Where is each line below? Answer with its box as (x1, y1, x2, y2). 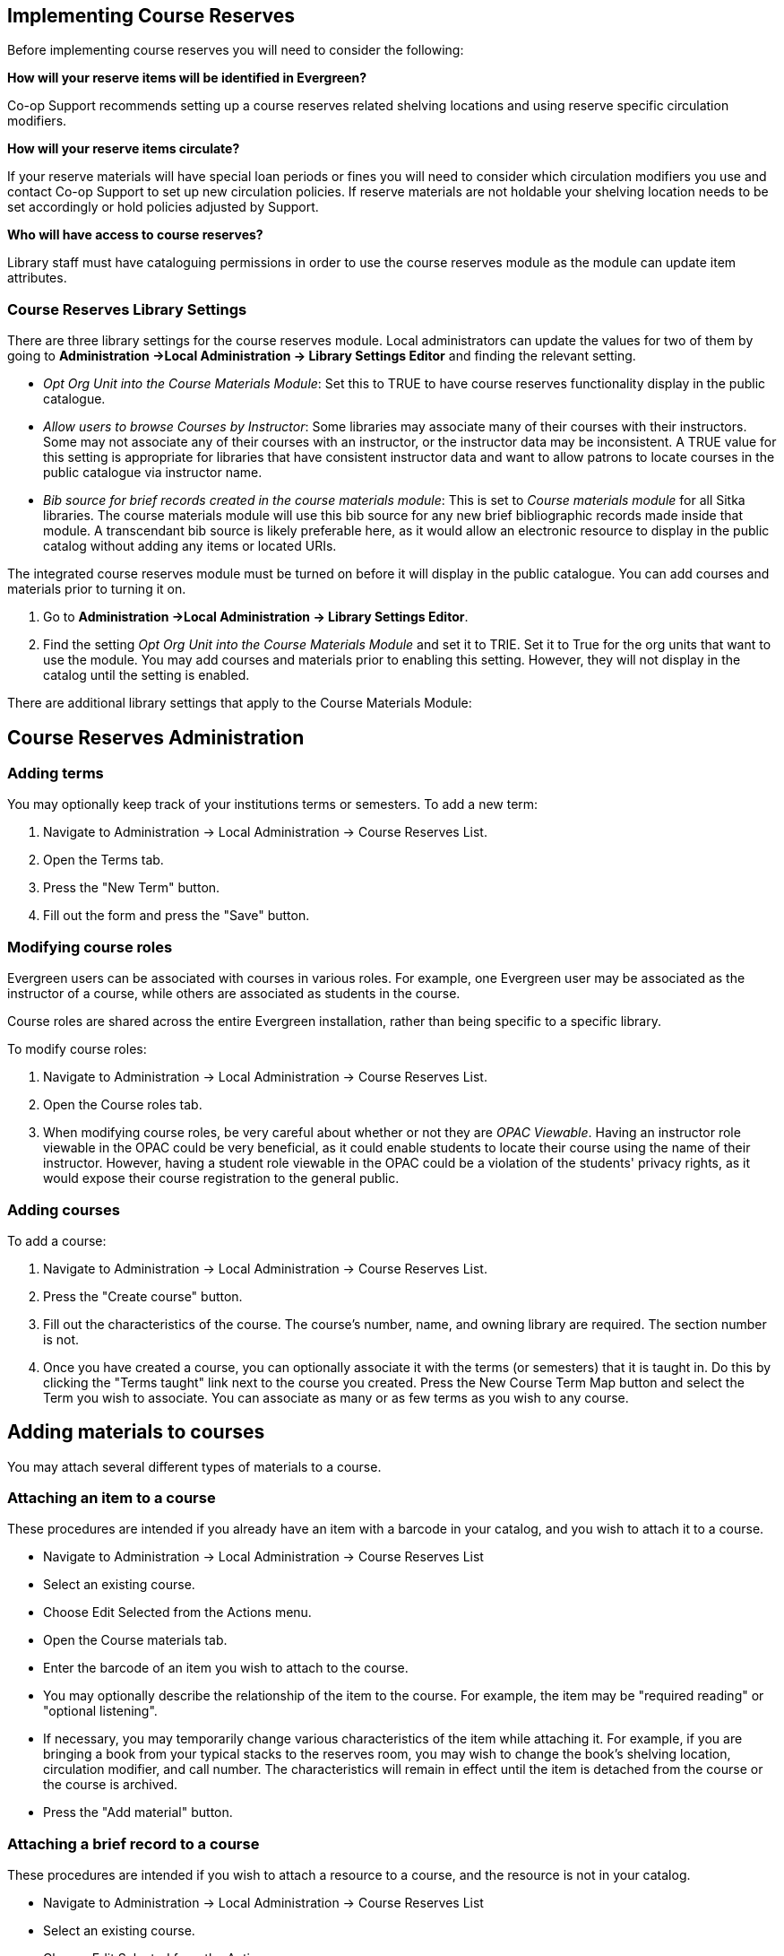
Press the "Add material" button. (43, 1804, 233, 1821)
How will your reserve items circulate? (7, 141, 240, 157)
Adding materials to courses (7, 1421, 265, 1444)
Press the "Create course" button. (43, 1288, 243, 1304)
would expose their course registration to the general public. (43, 1170, 400, 1187)
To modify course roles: (7, 1041, 147, 1057)
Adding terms (7, 764, 104, 783)
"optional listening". (43, 1703, 158, 1719)
